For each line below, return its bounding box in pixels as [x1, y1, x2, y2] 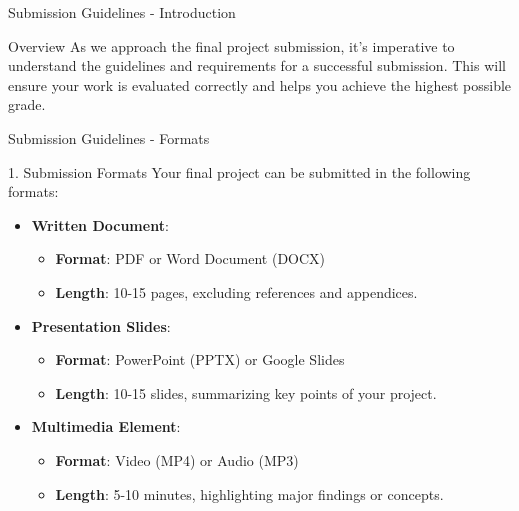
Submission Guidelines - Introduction [8, 2, 236, 22]
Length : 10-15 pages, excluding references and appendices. [55, 281, 418, 302]
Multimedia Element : [31, 416, 181, 437]
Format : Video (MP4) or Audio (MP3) [55, 449, 299, 470]
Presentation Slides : [31, 315, 171, 336]
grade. [8, 94, 46, 115]
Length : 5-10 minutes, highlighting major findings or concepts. [55, 483, 444, 504]
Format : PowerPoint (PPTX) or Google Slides [55, 349, 345, 370]
